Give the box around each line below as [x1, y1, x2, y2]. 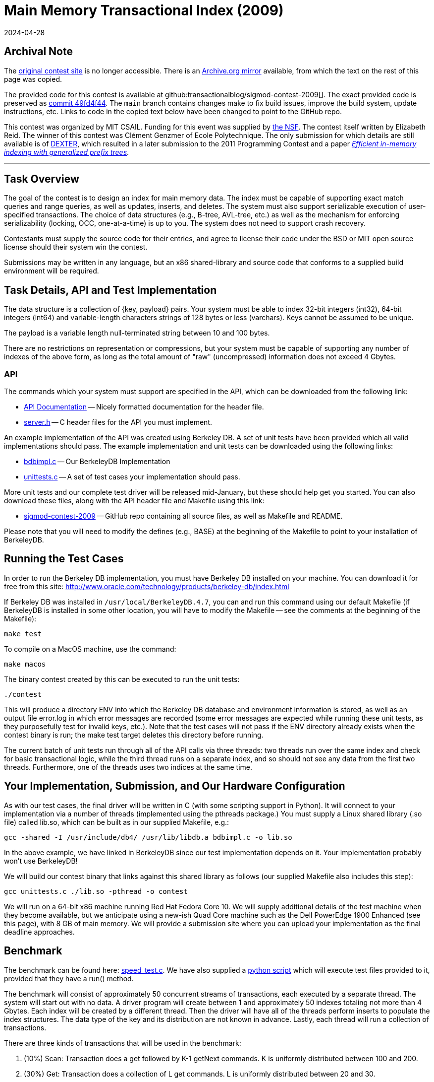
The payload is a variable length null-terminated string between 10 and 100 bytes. [4, 329, 270, 338]
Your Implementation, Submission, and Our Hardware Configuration [4, 780, 345, 793]
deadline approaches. [4, 927, 75, 936]
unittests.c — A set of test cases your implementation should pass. [24, 473, 240, 481]
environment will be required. [4, 267, 99, 275]
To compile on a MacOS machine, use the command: [4, 644, 176, 653]
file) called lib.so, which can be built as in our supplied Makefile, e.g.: [4, 817, 229, 826]
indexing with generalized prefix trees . [4, 147, 129, 156]
